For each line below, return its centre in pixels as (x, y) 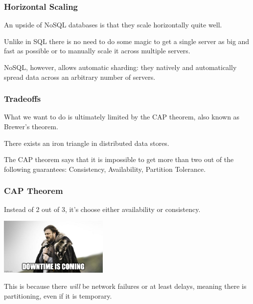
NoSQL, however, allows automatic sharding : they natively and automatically (120, 67)
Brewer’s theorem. (31, 126)
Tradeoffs (23, 99)
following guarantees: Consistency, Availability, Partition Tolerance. (105, 169)
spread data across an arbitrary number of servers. (80, 77)
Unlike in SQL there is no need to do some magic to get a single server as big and (127, 41)
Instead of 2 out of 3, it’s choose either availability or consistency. (102, 209)
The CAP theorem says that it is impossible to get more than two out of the (119, 159)
